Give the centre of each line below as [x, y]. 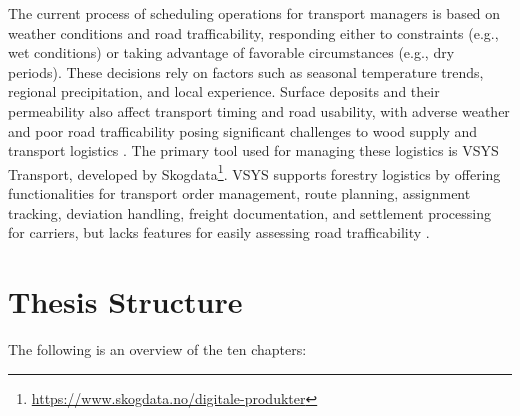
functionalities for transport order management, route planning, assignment [239, 193]
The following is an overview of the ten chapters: [157, 348]
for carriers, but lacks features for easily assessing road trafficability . [219, 232]
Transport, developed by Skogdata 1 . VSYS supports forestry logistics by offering [254, 172]
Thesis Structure [125, 300]
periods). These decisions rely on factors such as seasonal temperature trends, [246, 71]
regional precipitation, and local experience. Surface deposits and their [224, 91]
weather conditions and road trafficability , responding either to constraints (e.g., [253, 32]
